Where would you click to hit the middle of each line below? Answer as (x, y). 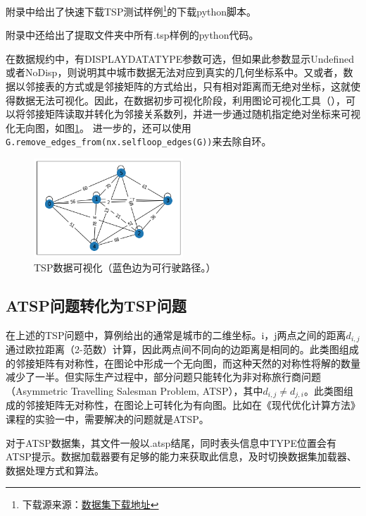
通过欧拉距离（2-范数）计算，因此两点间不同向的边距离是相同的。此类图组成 (182, 349)
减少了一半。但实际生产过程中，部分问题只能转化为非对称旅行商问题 (163, 377)
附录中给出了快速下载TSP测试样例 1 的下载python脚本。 (131, 10)
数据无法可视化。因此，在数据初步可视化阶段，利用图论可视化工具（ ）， (180, 100)
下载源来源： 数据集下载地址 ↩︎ (90, 504)
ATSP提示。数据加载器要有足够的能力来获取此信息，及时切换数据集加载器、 (181, 456)
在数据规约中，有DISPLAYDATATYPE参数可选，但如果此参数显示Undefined (180, 58)
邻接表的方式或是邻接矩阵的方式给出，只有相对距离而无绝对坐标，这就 (188, 86)
